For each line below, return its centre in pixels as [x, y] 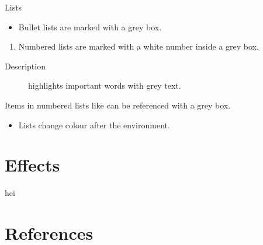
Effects [32, 165]
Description [25, 66]
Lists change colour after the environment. [94, 125]
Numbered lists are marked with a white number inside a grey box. [139, 46]
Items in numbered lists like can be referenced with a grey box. [118, 105]
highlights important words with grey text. [105, 85]
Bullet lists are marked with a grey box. [90, 27]
